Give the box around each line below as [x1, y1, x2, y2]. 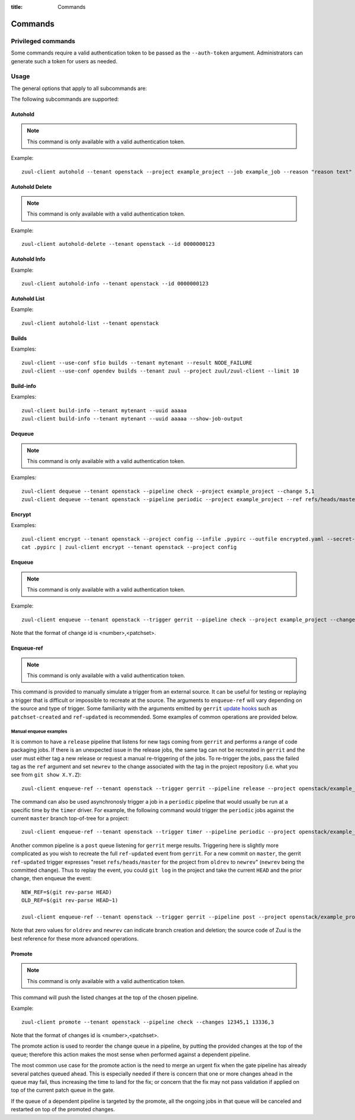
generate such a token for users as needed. [11, 57, 118, 65]
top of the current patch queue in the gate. [11, 1087, 115, 1094]
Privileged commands [11, 37, 76, 45]
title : [11, 4, 23, 10]
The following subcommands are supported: [11, 95, 120, 103]
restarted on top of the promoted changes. [11, 1106, 115, 1113]
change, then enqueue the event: [11, 875, 92, 882]
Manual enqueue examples [11, 729, 67, 734]
